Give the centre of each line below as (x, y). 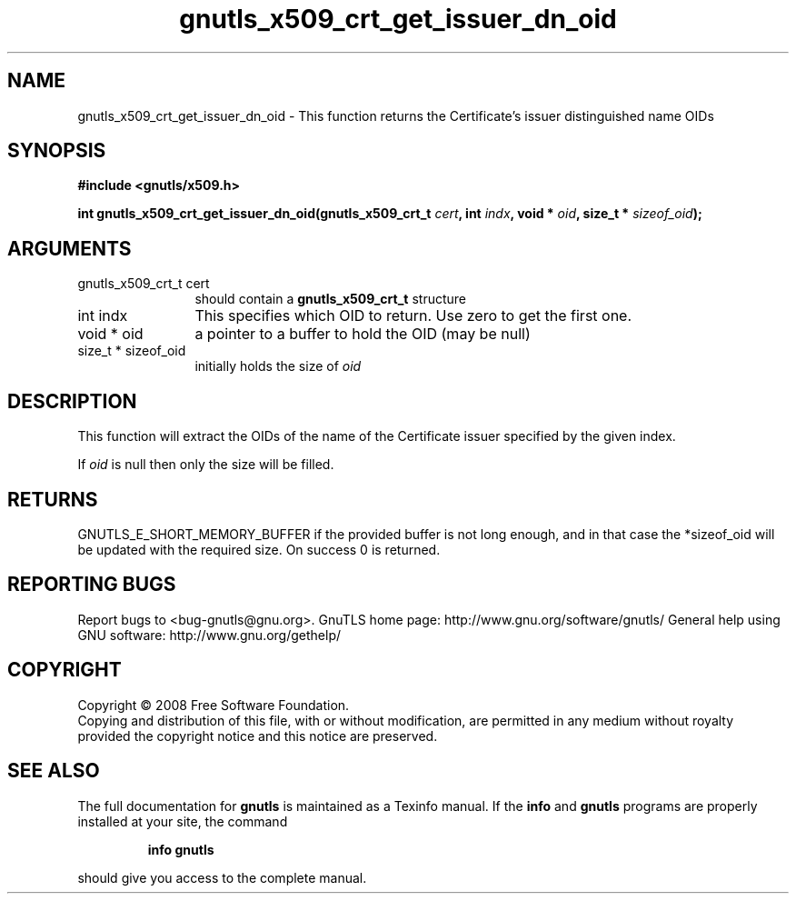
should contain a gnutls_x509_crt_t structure (330, 299)
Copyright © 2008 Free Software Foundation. (214, 705)
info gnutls (181, 849)
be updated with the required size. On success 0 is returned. (259, 549)
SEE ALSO (54, 771)
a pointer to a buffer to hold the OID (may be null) (363, 334)
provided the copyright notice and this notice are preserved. (258, 736)
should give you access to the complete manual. (222, 877)
